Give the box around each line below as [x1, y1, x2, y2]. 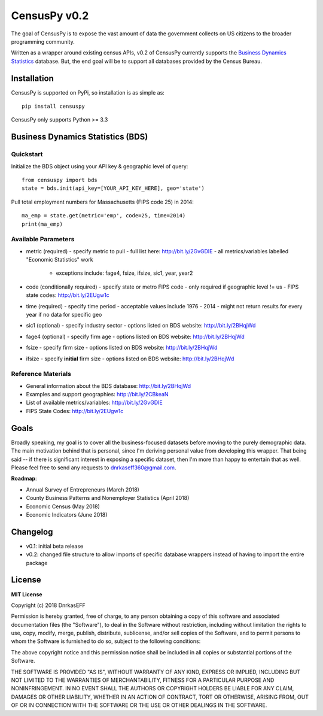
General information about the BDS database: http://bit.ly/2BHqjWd [26, 382, 191, 389]
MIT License [11, 590, 42, 598]
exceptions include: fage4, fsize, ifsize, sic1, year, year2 [56, 269, 193, 277]
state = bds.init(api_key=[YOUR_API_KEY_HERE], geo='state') [22, 185, 205, 192]
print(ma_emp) [22, 220, 63, 227]
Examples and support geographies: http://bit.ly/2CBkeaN [26, 391, 169, 398]
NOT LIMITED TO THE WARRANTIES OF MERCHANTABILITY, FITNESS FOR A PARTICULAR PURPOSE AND [11, 676, 275, 684]
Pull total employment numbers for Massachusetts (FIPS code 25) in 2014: [11, 198, 194, 205]
